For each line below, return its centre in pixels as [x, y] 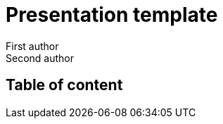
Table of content [64, 85]
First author [32, 46]
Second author [40, 58]
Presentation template [112, 15]
